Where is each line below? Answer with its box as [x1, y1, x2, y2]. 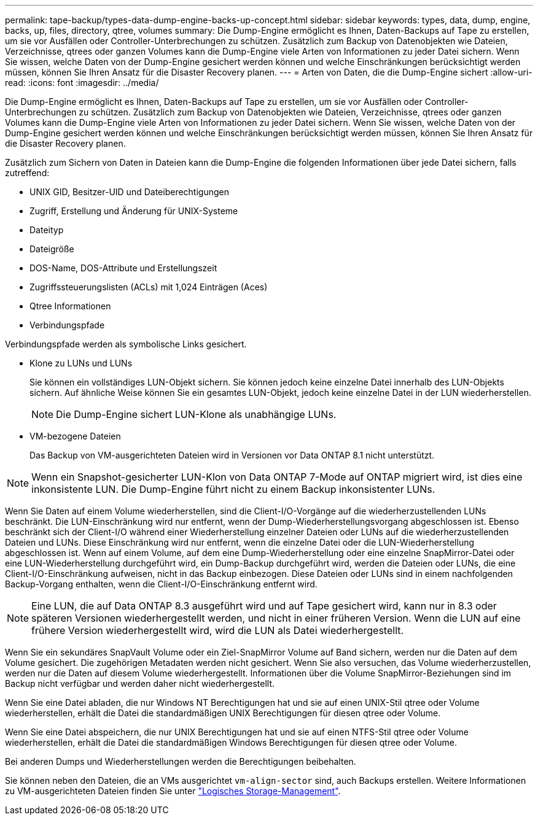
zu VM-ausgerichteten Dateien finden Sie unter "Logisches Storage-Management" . [5, 786, 341, 796]
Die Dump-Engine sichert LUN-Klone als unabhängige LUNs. [56, 408, 337, 420]
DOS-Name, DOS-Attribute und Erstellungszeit [29, 263, 217, 273]
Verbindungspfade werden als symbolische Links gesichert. [5, 339, 247, 349]
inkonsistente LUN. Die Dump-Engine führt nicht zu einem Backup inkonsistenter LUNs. [31, 483, 435, 495]
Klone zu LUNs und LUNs [29, 358, 133, 368]
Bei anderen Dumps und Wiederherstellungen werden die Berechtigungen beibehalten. [5, 756, 356, 767]
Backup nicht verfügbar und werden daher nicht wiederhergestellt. [5, 678, 275, 689]
